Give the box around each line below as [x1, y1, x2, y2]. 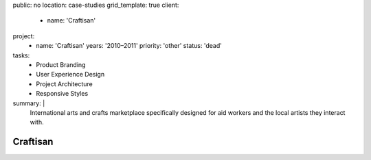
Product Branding [36, 60, 86, 68]
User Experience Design [36, 70, 105, 79]
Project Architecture [36, 79, 93, 88]
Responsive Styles [36, 90, 89, 98]
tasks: [12, 51, 30, 59]
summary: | [12, 99, 45, 107]
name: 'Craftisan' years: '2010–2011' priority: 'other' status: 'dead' [36, 42, 223, 50]
